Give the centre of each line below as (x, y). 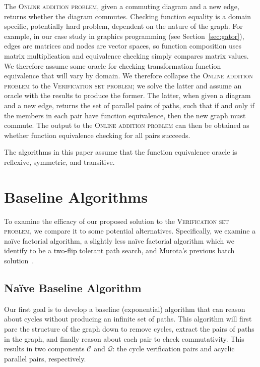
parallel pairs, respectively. (45, 358)
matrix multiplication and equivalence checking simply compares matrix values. (126, 55)
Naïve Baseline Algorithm (73, 287)
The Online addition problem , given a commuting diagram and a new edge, (122, 6)
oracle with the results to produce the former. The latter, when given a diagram (127, 95)
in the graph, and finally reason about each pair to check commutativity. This (124, 338)
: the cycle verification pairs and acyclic (174, 349)
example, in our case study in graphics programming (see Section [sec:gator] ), (124, 36)
